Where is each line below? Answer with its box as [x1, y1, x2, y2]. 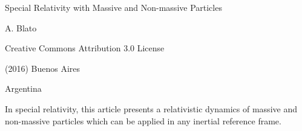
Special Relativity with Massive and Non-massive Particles [5, 1, 222, 13]
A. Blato [5, 21, 37, 34]
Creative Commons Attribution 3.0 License [5, 42, 165, 54]
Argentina [5, 82, 42, 95]
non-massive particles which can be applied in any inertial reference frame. [5, 114, 281, 127]
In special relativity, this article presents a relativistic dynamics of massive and [5, 102, 297, 115]
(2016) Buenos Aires [5, 62, 80, 74]
